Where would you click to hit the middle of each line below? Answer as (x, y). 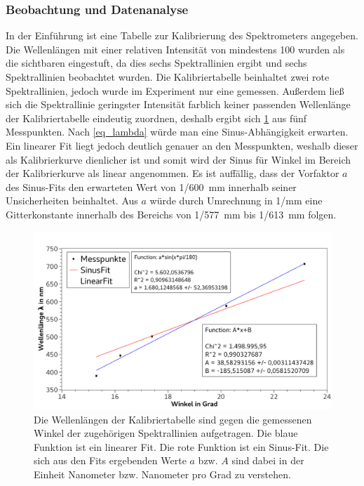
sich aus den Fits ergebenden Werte (110, 460)
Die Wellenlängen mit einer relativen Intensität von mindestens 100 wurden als (175, 49)
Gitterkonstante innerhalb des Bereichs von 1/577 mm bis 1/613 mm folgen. (171, 214)
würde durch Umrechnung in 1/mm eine (236, 201)
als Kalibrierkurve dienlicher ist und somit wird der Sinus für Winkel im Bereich (178, 159)
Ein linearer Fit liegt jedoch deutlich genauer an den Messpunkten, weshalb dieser (182, 145)
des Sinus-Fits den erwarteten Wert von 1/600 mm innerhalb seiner (151, 186)
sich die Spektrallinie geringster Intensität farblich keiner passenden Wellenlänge (178, 104)
